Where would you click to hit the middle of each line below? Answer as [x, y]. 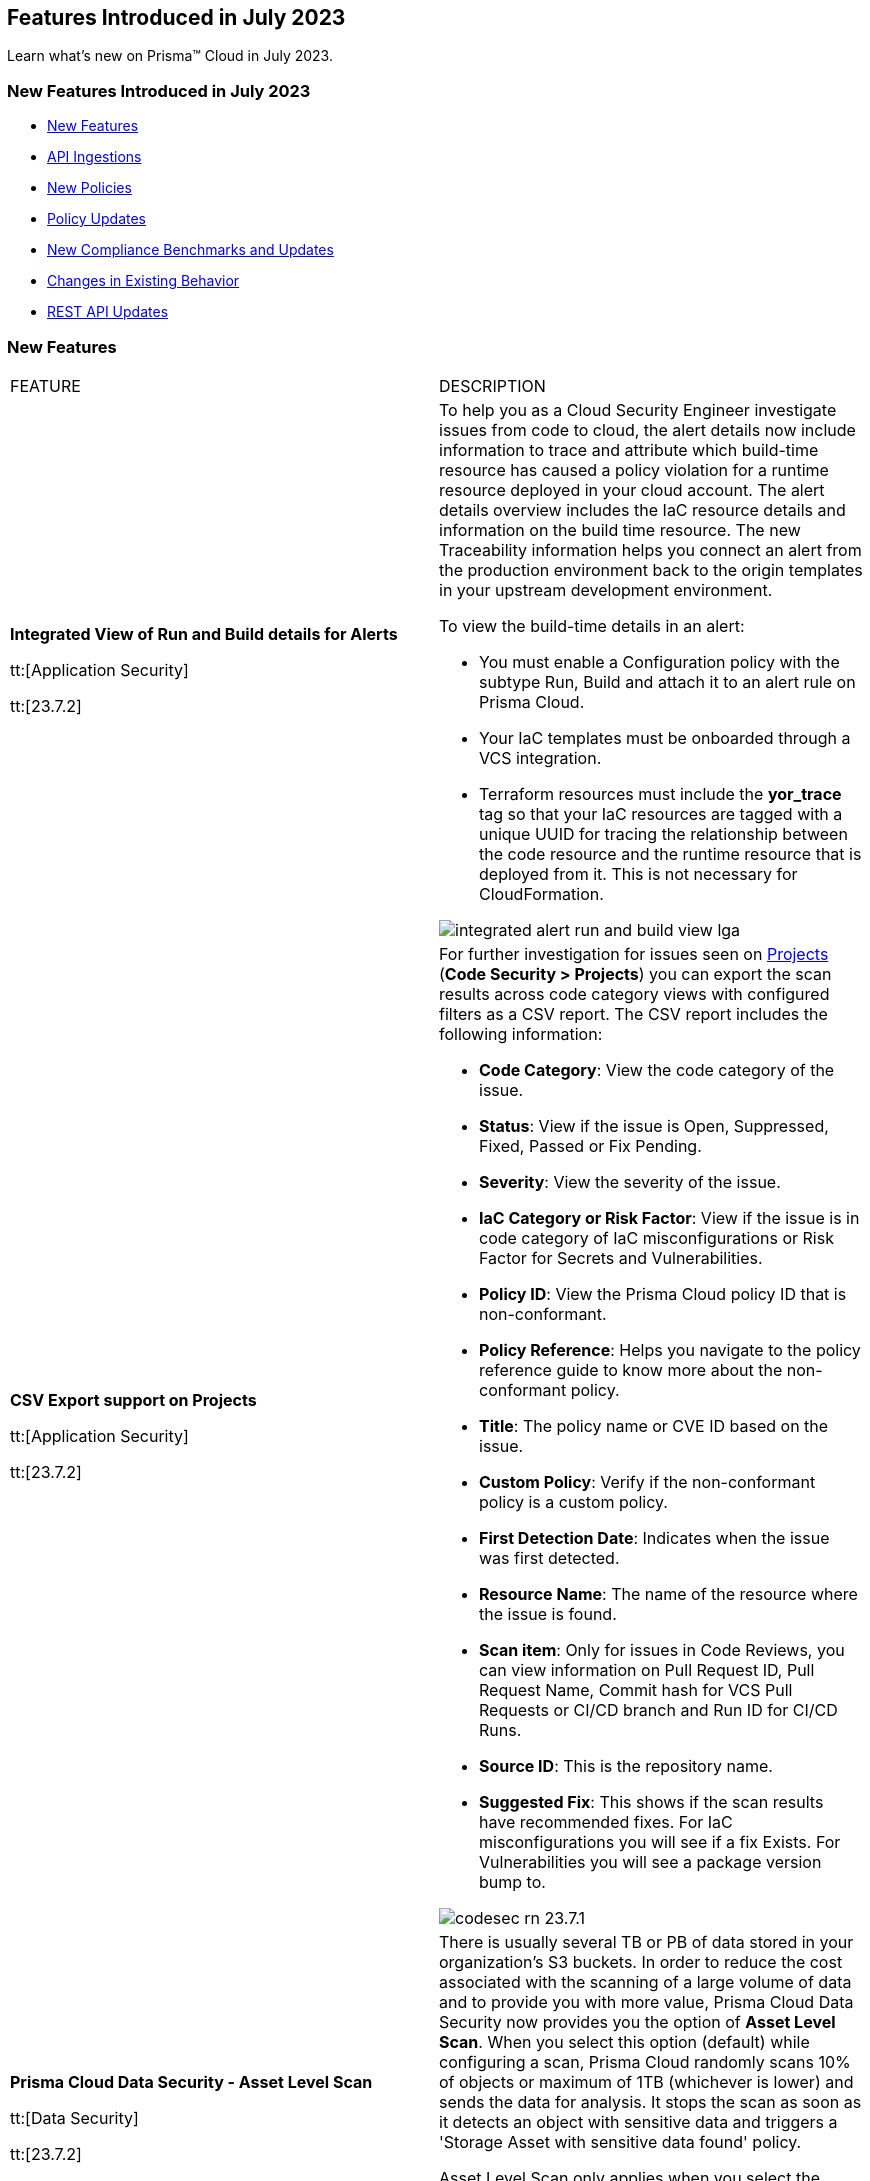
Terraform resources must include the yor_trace [660, 793]
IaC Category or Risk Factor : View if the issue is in [669, 1217]
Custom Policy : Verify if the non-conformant [647, 1481]
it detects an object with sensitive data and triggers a [638, 2121]
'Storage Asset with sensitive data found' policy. [620, 2141]
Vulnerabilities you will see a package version [650, 1861]
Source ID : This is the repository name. [626, 1765]
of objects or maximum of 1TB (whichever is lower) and [646, 2081]
